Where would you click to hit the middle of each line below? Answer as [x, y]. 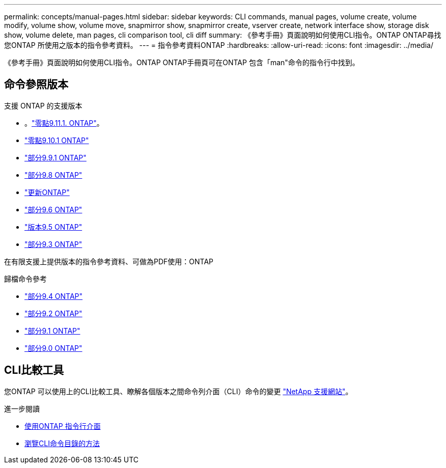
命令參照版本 [36, 85]
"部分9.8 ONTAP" [53, 175]
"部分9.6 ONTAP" [53, 209]
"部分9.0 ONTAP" [53, 348]
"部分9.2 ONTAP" [53, 313]
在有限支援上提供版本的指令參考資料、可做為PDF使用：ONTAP [109, 261]
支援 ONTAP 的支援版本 [43, 105]
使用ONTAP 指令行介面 [63, 426]
